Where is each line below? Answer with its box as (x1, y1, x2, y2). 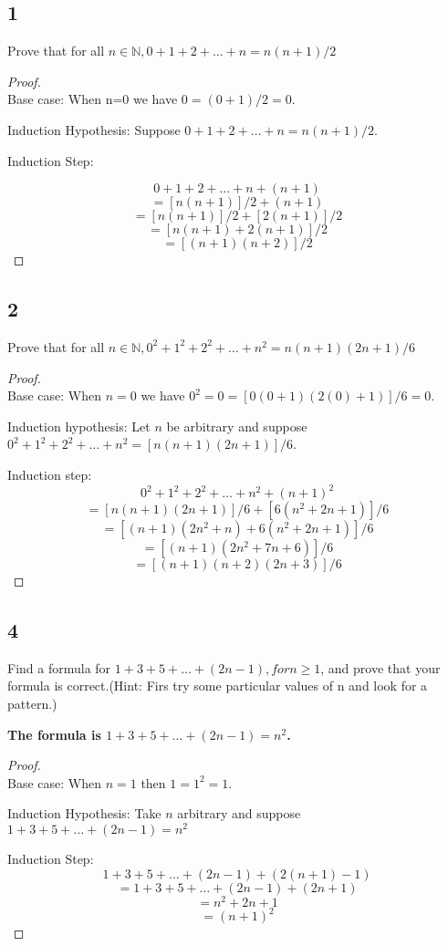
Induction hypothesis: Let (7, 416, 151, 435)
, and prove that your (320, 658, 441, 677)
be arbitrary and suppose (166, 416, 307, 435)
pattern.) (7, 694, 57, 713)
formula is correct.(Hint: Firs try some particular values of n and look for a (7, 676, 428, 695)
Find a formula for (7, 658, 111, 677)
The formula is (7, 724, 101, 743)
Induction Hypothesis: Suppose (7, 120, 181, 139)
